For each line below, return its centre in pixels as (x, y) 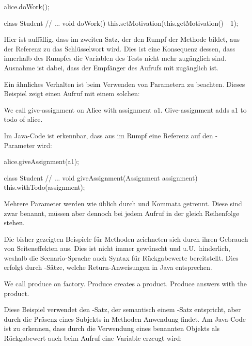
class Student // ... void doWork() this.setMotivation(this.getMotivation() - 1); (121, 23)
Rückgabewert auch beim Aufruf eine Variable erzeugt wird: (93, 338)
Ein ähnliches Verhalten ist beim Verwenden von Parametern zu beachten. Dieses (125, 84)
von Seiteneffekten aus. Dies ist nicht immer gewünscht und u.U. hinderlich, (117, 248)
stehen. (14, 222)
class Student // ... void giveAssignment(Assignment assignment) (101, 177)
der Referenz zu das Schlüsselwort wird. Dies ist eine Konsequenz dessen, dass (120, 48)
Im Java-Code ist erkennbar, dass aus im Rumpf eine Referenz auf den (109, 135)
